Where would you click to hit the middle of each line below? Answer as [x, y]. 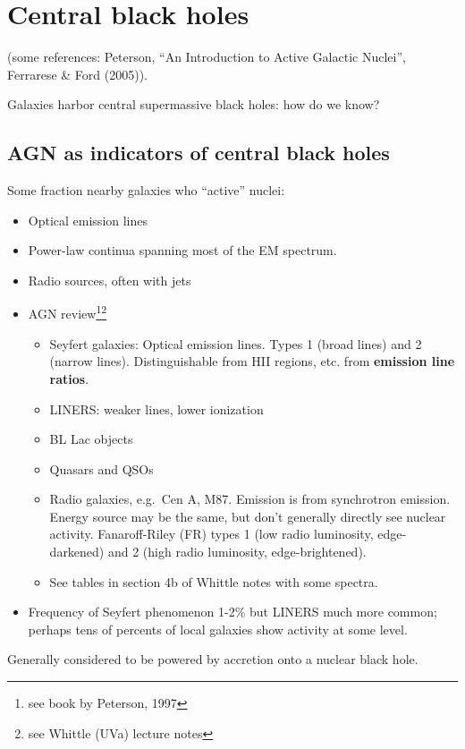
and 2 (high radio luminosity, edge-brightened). [237, 552]
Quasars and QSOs [101, 468]
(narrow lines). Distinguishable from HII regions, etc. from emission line [252, 361]
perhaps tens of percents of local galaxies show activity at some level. [218, 629]
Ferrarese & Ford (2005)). [77, 74]
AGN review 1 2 [68, 312]
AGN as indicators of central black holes [199, 153]
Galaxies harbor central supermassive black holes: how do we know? [194, 104]
